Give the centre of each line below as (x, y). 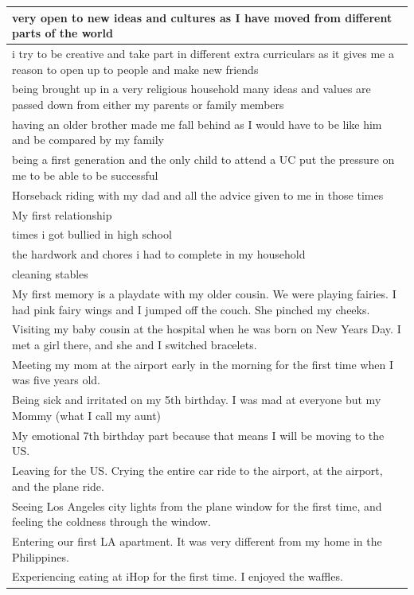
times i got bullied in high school (92, 234)
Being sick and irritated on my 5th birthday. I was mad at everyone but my (197, 400)
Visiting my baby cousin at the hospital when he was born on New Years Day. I (207, 329)
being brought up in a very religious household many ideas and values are (191, 89)
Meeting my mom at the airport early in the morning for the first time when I (203, 364)
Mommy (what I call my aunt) (87, 415)
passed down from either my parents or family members (148, 104)
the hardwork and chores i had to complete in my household (159, 254)
